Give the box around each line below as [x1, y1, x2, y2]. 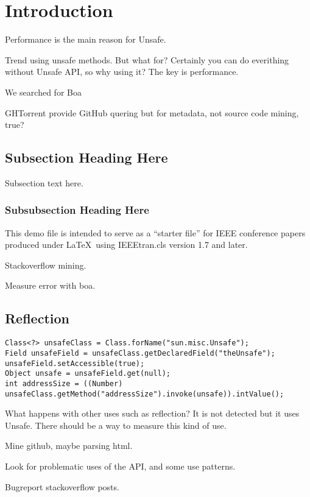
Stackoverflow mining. [5, 258, 86, 271]
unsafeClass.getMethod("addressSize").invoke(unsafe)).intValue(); [5, 389, 284, 398]
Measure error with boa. [5, 279, 96, 292]
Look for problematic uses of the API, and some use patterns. [5, 460, 236, 472]
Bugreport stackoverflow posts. [5, 480, 119, 493]
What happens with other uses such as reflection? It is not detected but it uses [5, 407, 300, 420]
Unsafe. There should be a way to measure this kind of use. [5, 418, 227, 431]
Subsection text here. [5, 176, 83, 189]
